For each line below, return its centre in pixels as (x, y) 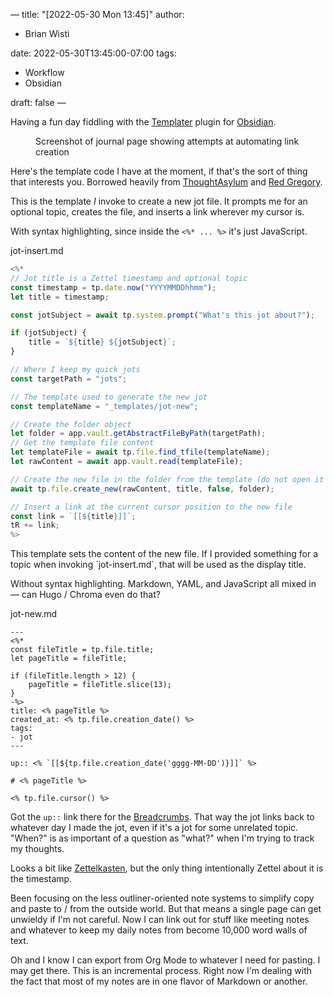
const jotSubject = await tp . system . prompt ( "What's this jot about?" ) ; (162, 315)
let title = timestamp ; (60, 297)
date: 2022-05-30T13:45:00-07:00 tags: (93, 53)
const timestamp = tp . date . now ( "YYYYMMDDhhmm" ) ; (113, 287)
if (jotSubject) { (48, 333)
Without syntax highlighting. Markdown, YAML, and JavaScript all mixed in (163, 584)
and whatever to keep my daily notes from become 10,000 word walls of (159, 930)
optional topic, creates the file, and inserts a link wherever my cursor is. (157, 212)
